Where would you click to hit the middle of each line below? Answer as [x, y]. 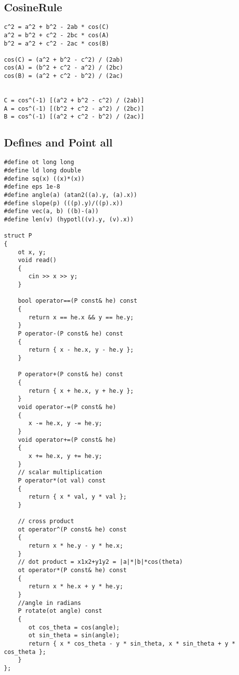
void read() [37, 260]
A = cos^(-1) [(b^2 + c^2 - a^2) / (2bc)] [74, 108]
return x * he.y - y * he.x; [76, 546]
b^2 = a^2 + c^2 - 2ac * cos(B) [57, 43]
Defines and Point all [58, 142]
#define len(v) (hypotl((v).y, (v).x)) [69, 219]
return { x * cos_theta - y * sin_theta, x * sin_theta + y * [132, 644]
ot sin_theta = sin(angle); [74, 636]
